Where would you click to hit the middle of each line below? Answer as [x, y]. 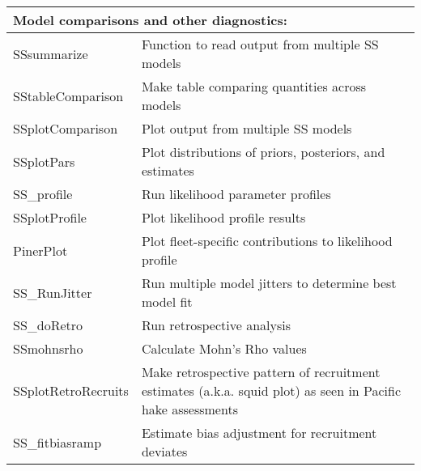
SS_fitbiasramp [57, 442]
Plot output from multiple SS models [247, 128]
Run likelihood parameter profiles [236, 194]
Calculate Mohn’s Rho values [224, 348]
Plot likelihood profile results [223, 217]
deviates [164, 451]
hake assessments [189, 409]
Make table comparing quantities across [254, 86]
